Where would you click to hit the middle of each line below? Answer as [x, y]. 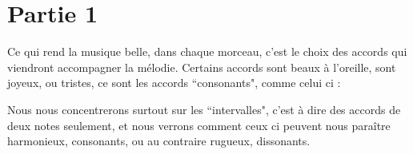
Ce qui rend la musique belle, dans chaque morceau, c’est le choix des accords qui [207, 51]
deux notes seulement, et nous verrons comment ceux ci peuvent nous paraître [199, 125]
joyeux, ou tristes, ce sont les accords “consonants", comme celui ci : [174, 83]
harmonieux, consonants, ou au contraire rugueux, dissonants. [159, 141]
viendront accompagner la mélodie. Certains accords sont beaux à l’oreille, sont [202, 67]
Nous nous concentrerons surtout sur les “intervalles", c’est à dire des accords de [204, 109]
